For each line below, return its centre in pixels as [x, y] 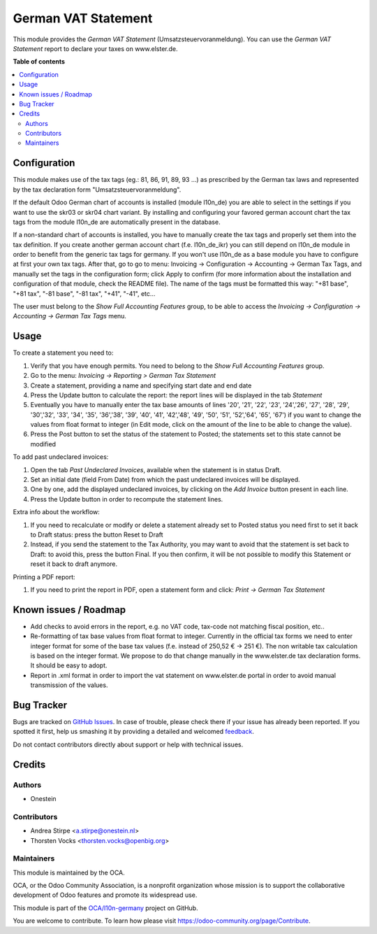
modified [43, 444]
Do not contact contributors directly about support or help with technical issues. [128, 744]
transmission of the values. [69, 685]
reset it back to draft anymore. [74, 564]
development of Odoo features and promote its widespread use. [105, 895]
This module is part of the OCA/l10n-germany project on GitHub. [105, 908]
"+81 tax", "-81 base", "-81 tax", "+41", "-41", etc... [84, 293]
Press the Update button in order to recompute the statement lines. [127, 499]
